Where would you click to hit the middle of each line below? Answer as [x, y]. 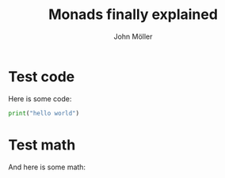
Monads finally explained [133, 15]
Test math [42, 145]
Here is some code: [40, 98]
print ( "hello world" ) [44, 113]
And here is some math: [47, 167]
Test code [42, 76]
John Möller [133, 36]
